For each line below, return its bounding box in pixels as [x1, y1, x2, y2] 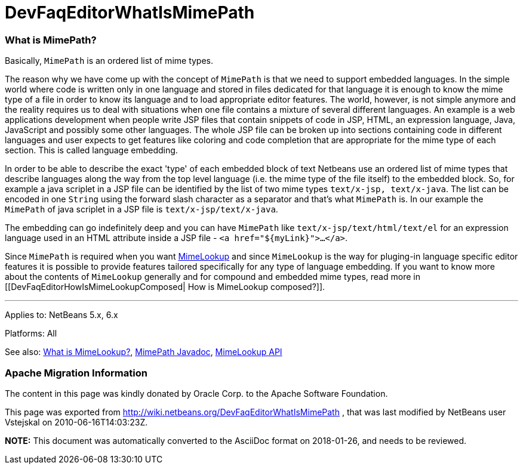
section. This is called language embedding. [5, 145, 178, 156]
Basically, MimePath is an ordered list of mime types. [5, 55, 214, 66]
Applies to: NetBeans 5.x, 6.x [5, 310, 118, 320]
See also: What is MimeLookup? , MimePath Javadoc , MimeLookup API [5, 347, 282, 357]
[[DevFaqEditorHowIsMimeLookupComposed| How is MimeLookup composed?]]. [5, 282, 325, 292]
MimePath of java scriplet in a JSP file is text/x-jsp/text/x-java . [5, 204, 278, 215]
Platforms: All [5, 328, 57, 339]
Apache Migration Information [5, 366, 147, 379]
